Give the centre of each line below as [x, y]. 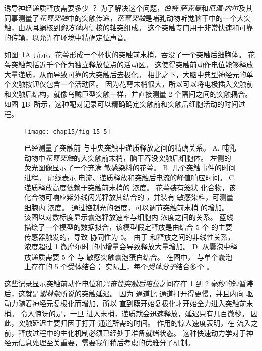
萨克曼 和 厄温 [201, 8]
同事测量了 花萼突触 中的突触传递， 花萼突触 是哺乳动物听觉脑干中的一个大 [124, 17]
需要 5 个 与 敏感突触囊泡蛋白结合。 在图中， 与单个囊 [135, 256]
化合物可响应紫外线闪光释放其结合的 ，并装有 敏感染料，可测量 [129, 197]
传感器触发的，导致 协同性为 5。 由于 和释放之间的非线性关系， [129, 237]
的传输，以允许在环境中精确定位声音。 [68, 37]
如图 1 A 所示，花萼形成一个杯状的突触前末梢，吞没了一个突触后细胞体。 [125, 54]
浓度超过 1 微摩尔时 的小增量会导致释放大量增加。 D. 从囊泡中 [127, 247]
